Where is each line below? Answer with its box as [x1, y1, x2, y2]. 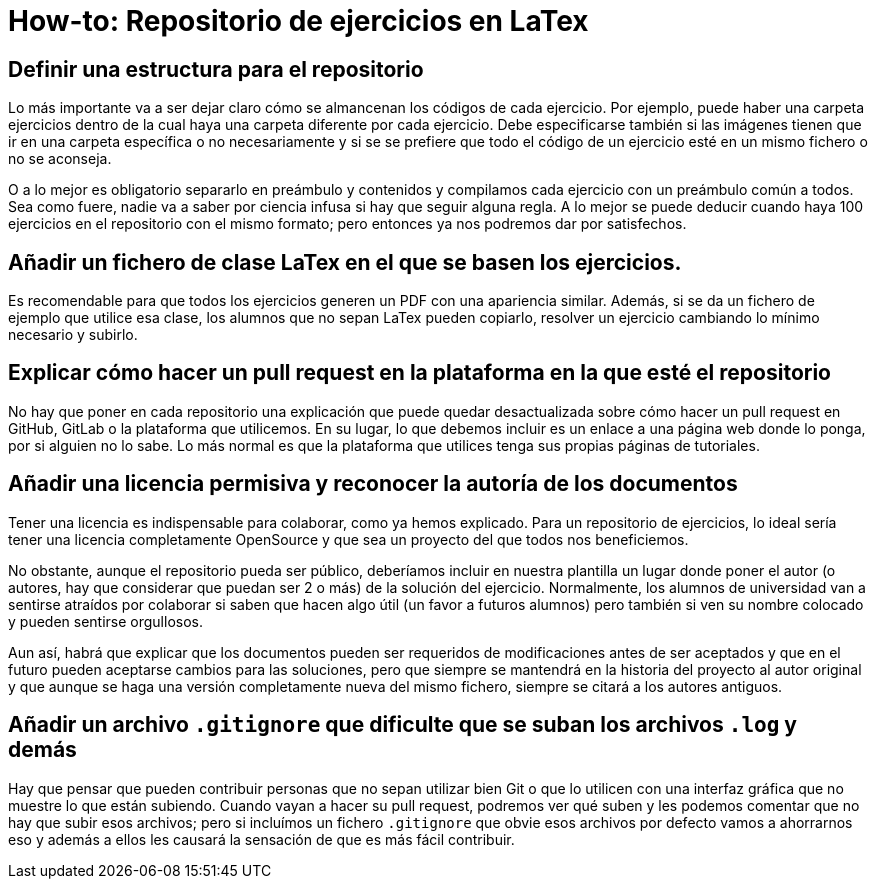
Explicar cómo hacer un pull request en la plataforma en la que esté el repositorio [8, 360, 831, 386]
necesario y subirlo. [8, 326, 138, 344]
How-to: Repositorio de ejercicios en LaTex [8, 4, 589, 38]
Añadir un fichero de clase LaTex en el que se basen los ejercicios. [8, 249, 682, 275]
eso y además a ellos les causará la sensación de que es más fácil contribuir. [8, 830, 515, 848]
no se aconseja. [8, 150, 112, 168]
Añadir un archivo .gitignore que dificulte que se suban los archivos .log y [8, 712, 797, 738]
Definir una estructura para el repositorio [8, 56, 424, 82]
